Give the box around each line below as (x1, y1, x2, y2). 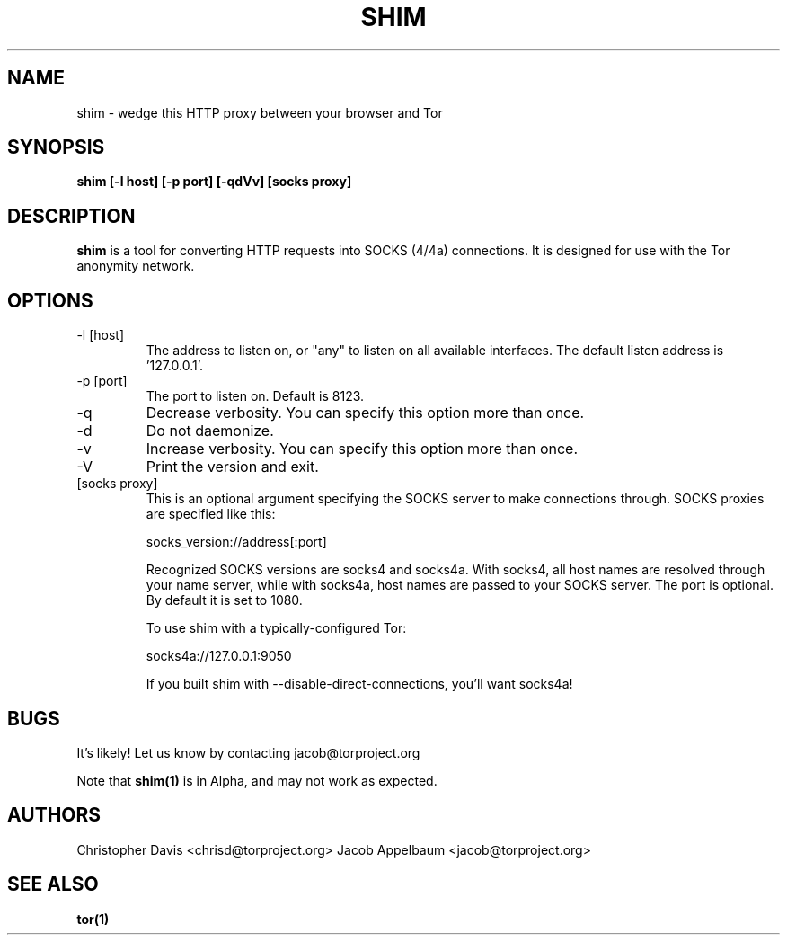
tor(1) (76, 911, 110, 927)
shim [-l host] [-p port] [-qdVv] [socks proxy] (76, 173, 352, 190)
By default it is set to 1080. (146, 592, 303, 609)
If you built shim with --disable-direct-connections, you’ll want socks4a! (146, 676, 573, 692)
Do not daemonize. (146, 422, 274, 440)
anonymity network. (76, 258, 195, 274)
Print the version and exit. (146, 458, 319, 476)
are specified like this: (146, 506, 276, 522)
